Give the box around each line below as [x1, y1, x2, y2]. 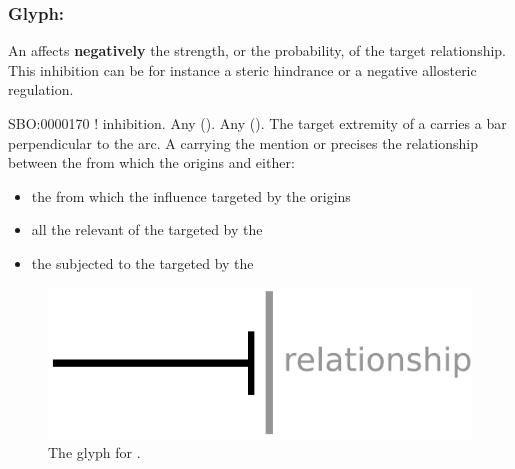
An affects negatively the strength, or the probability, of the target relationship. [8, 40, 507, 61]
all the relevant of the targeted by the [31, 219, 263, 240]
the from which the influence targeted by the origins [31, 185, 351, 206]
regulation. [8, 79, 74, 100]
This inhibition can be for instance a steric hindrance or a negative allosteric [8, 59, 477, 80]
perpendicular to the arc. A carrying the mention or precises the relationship [8, 132, 478, 153]
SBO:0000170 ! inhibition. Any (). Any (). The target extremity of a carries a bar [8, 113, 507, 133]
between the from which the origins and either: [8, 152, 295, 173]
